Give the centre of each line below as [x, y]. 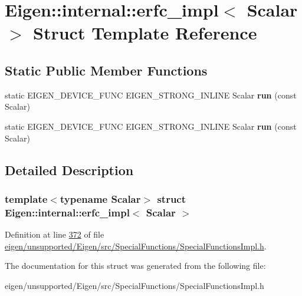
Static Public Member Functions [106, 70]
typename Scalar [100, 198]
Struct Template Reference [145, 33]
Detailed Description [69, 170]
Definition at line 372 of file [55, 234]
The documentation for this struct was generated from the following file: [135, 266]
